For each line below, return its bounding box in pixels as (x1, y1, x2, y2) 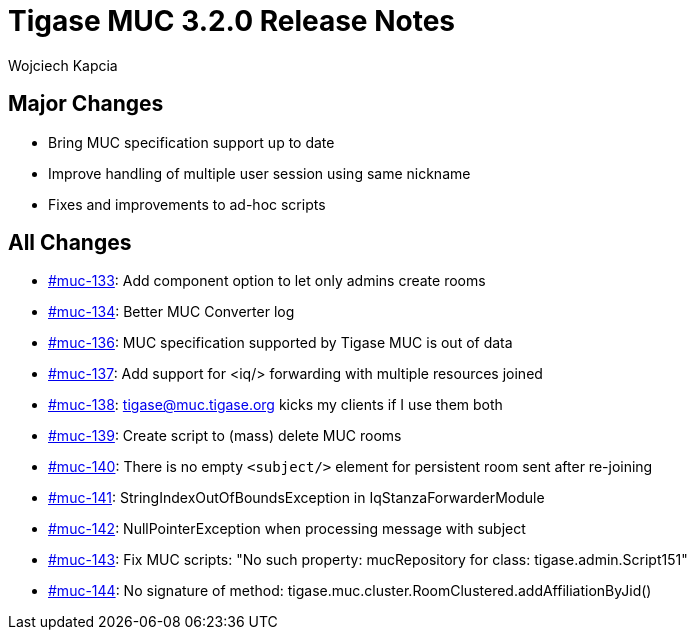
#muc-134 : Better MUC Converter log (48, 303, 295, 321)
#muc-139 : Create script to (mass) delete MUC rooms (48, 427, 402, 445)
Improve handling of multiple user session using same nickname (48, 164, 471, 182)
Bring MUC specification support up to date (48, 133, 335, 151)
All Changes (8, 230, 132, 256)
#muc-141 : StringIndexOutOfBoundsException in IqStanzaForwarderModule (48, 489, 545, 507)
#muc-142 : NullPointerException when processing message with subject (48, 520, 526, 538)
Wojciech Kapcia (8, 56, 118, 74)
